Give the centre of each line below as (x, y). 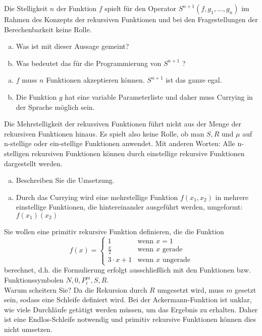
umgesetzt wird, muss (191, 289)
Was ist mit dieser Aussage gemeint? (72, 46)
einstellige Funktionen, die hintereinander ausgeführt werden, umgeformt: (129, 207)
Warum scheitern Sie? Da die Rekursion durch (76, 289)
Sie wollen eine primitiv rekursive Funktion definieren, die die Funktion (114, 231)
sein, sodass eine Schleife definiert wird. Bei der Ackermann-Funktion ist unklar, (128, 299)
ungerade (176, 260)
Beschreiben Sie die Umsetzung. (65, 180)
